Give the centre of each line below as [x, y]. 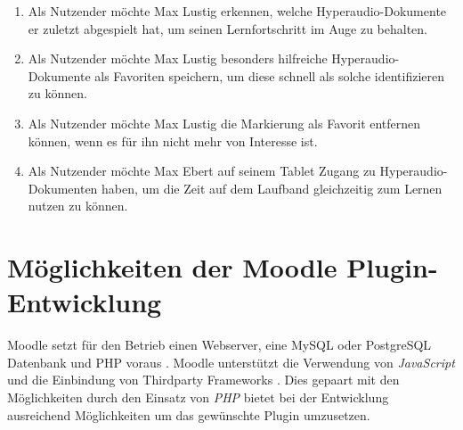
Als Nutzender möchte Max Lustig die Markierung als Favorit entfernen [224, 123]
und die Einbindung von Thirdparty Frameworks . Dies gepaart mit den [203, 380]
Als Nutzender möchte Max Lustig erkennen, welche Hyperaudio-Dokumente [237, 11]
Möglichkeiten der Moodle [172, 267]
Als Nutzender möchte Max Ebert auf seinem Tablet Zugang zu [202, 171]
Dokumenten [63, 188]
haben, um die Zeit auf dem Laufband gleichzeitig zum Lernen [272, 188]
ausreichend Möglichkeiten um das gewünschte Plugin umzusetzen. [189, 414]
